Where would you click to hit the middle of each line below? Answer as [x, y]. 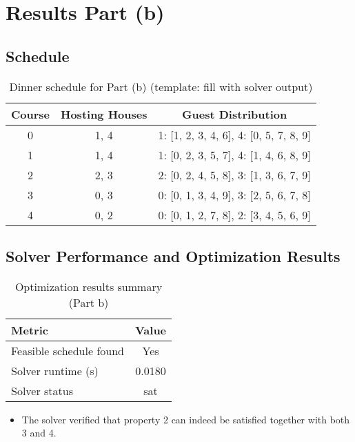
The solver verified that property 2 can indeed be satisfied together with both [186, 419]
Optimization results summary [89, 286]
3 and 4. [39, 433]
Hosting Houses [104, 114]
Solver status [42, 390]
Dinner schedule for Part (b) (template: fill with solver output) [161, 86]
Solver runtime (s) [55, 370]
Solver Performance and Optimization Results [173, 255]
